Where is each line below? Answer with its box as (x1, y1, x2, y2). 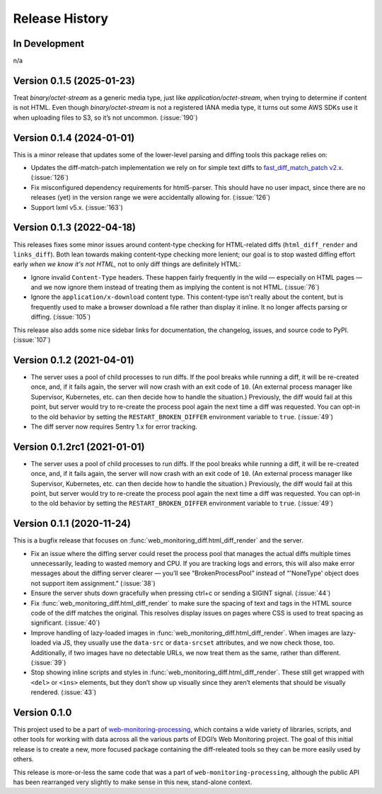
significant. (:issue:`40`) (30, 618, 100, 627)
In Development (13, 38, 85, 50)
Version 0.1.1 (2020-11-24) (13, 518, 131, 530)
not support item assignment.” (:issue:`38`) (30, 579, 156, 587)
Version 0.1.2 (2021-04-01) (13, 354, 134, 366)
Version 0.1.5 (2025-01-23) (13, 74, 136, 86)
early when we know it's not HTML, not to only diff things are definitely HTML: (13, 260, 241, 268)
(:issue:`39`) (30, 658, 66, 667)
